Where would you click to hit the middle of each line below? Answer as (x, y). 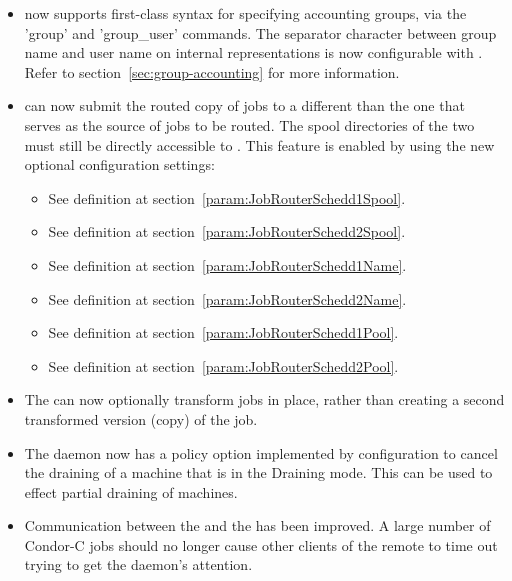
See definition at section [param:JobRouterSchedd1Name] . (227, 264)
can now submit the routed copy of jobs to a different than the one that (244, 105)
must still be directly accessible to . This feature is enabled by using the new (259, 144)
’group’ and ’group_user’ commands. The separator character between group (260, 32)
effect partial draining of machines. (131, 491)
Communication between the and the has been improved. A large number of (257, 525)
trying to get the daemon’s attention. (138, 564)
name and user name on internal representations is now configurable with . (253, 52)
